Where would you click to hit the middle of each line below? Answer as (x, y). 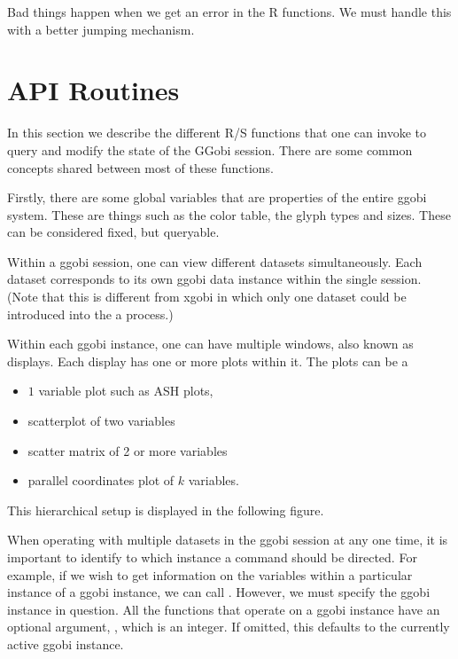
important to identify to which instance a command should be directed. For (212, 557)
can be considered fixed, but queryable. (113, 232)
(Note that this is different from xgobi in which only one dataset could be (207, 297)
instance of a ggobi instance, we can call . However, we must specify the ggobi (219, 592)
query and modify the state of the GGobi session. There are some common (210, 149)
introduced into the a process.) (90, 314)
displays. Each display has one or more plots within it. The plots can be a (208, 361)
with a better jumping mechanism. (101, 29)
